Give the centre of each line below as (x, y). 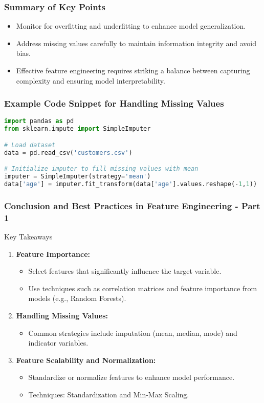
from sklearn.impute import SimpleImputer (78, 129)
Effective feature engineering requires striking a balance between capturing (133, 70)
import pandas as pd (39, 121)
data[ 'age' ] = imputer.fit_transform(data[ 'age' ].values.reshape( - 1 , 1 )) (131, 184)
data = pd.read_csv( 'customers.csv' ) (68, 153)
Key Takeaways (28, 236)
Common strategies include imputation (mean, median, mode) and (133, 333)
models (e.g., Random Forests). (77, 298)
